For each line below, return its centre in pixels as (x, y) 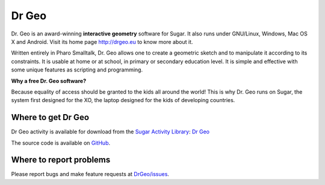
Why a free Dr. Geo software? (49, 80)
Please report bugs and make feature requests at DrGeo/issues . (90, 174)
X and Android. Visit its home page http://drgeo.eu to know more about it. (102, 41)
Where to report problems (61, 160)
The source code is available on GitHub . (61, 143)
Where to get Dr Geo (50, 117)
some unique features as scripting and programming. (77, 70)
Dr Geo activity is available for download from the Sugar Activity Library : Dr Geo (110, 132)
